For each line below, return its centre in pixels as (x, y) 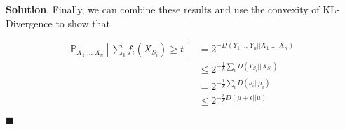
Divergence (29, 23)
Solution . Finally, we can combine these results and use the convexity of (163, 9)
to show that (83, 23)
